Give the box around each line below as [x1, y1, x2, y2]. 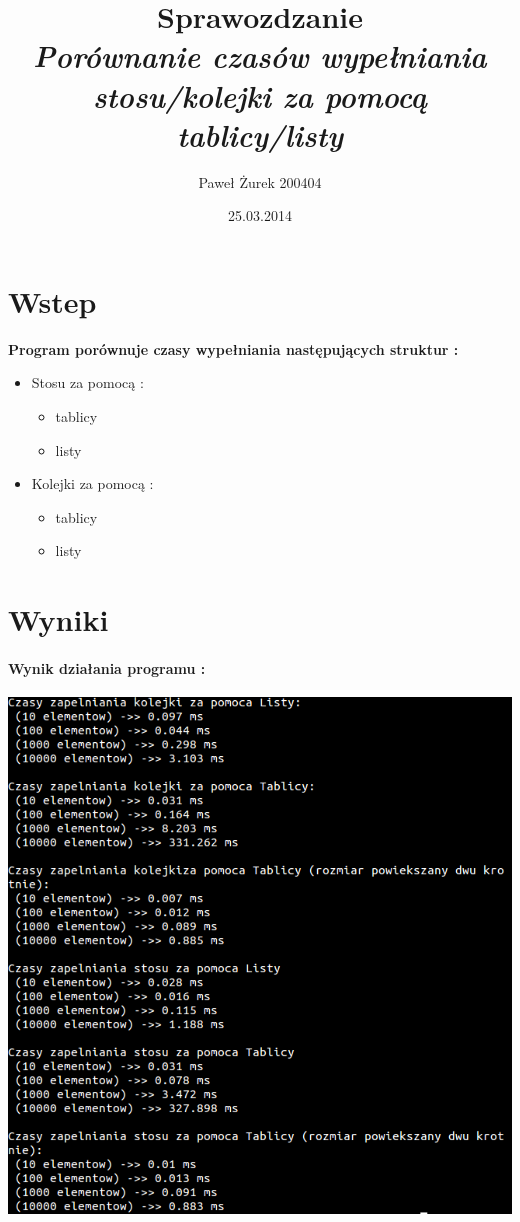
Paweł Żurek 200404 [198, 171, 322, 192]
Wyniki [8, 599, 109, 640]
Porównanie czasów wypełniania [33, 35, 487, 77]
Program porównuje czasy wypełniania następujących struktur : [8, 338, 459, 359]
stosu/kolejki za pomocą [92, 74, 428, 116]
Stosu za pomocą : [31, 372, 144, 393]
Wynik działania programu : [8, 657, 206, 678]
